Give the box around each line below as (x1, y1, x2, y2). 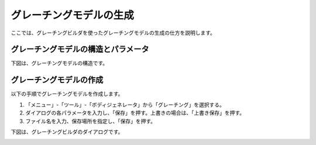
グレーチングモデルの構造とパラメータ (11, 44, 149, 54)
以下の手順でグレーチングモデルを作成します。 (11, 91, 123, 98)
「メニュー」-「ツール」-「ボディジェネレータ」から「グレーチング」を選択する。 (25, 101, 225, 108)
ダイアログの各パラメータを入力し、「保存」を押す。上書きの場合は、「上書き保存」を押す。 (25, 109, 245, 116)
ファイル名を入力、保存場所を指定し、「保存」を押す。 (25, 118, 156, 125)
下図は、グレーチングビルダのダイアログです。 (11, 128, 123, 135)
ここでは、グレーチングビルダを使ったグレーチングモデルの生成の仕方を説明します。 (11, 29, 216, 36)
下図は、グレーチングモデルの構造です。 (11, 60, 108, 67)
